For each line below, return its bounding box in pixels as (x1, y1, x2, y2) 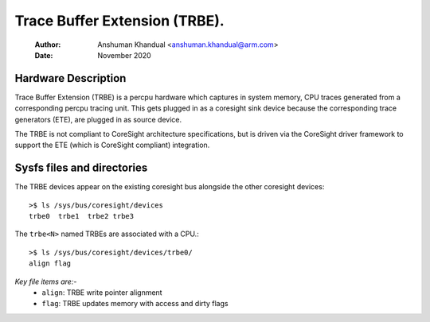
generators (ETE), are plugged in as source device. (14, 114, 182, 124)
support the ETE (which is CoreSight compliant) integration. (14, 140, 210, 150)
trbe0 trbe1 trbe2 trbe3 (29, 211, 135, 221)
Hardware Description (14, 72, 127, 85)
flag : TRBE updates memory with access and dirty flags (41, 299, 229, 308)
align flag (29, 259, 72, 268)
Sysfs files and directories (14, 161, 148, 175)
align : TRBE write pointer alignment (41, 288, 162, 297)
